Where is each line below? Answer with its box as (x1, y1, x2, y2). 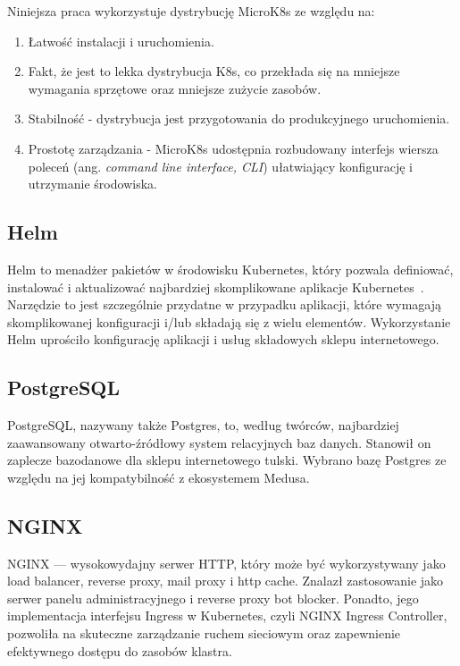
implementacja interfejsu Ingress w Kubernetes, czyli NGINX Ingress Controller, (7, 606, 447, 625)
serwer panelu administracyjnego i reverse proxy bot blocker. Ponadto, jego (7, 588, 419, 607)
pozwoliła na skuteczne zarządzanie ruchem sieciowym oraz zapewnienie (7, 624, 401, 643)
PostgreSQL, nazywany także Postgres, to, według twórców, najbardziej (7, 416, 399, 434)
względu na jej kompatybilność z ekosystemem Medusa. (7, 468, 310, 486)
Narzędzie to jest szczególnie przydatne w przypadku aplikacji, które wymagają (7, 295, 442, 314)
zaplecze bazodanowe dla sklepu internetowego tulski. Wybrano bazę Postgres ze (7, 451, 447, 469)
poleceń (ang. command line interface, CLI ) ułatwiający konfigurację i (28, 156, 413, 175)
